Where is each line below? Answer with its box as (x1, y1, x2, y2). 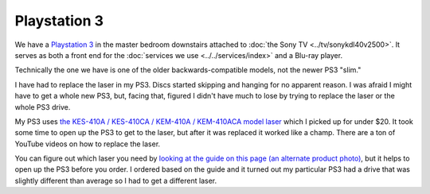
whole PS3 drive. (14, 102, 71, 111)
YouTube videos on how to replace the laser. (14, 139, 161, 149)
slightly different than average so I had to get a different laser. (14, 176, 217, 185)
